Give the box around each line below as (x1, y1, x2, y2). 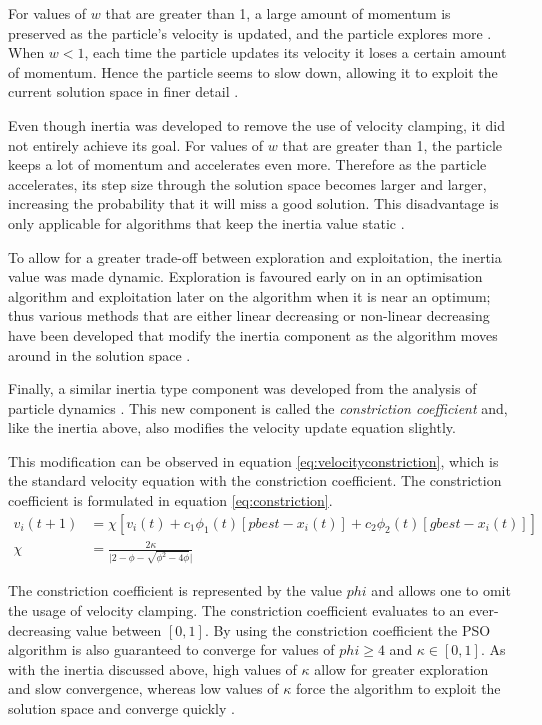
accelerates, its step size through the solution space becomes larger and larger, (8, 173, 487, 194)
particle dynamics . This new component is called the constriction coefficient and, (8, 397, 508, 418)
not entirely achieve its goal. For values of (8, 134, 264, 155)
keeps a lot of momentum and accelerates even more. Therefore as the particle (8, 154, 487, 175)
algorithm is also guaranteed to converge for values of (8, 639, 335, 660)
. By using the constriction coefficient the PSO (204, 619, 491, 640)
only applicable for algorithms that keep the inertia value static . (8, 212, 405, 233)
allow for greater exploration (314, 658, 489, 679)
